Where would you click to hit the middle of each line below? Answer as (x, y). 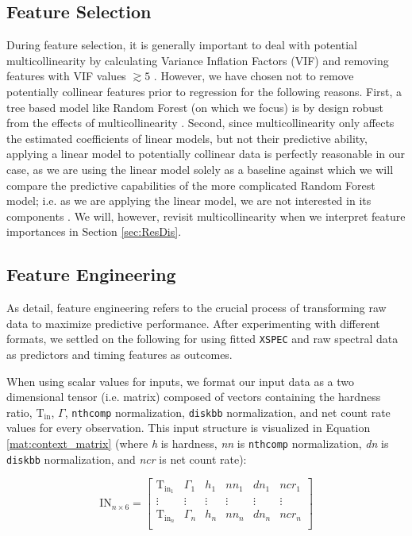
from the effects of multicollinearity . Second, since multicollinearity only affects (200, 123)
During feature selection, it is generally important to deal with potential (182, 45)
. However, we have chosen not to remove (254, 76)
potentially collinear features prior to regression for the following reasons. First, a (204, 91)
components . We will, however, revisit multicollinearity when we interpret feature (206, 216)
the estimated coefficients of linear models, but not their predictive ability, (187, 138)
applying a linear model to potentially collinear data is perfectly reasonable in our (206, 154)
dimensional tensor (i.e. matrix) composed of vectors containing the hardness (194, 397)
